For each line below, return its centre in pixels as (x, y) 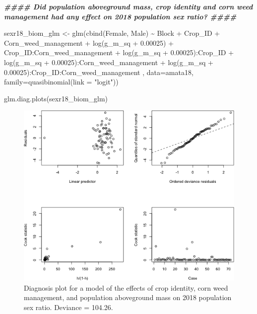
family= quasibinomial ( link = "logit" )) (61, 82)
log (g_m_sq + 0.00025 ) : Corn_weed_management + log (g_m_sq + (109, 62)
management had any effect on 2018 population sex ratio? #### (120, 16)
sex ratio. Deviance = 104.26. (68, 307)
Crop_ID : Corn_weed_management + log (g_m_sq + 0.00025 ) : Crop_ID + (119, 52)
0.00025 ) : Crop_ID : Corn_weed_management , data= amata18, (99, 72)
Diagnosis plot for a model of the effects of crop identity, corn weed (126, 287)
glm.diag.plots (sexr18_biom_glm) (56, 98)
